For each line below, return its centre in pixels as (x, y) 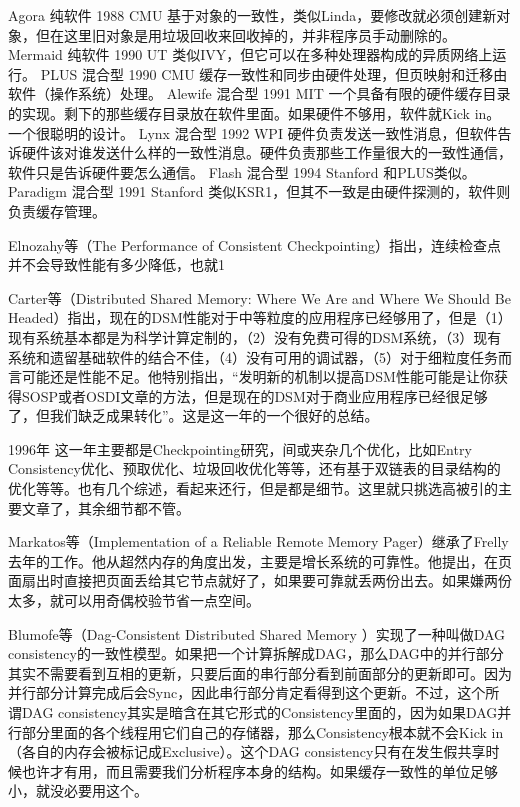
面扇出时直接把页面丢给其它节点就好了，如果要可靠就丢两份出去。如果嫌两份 (260, 580)
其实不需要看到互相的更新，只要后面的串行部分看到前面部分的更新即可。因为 (260, 672)
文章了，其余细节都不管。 (105, 507)
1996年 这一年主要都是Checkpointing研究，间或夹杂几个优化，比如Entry (240, 448)
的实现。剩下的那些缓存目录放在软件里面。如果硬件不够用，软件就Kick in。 (254, 112)
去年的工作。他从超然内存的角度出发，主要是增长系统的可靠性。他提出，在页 (260, 560)
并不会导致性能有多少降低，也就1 (116, 264)
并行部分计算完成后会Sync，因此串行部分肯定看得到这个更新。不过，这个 (247, 692)
